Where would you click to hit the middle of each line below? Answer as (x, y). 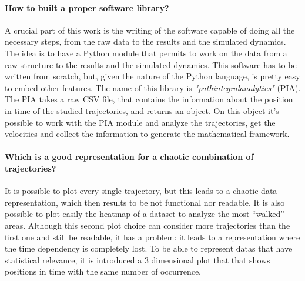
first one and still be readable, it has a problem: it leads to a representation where (152, 237)
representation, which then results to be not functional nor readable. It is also (145, 202)
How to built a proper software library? (87, 7)
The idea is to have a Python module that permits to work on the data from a (146, 53)
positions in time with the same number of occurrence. (103, 271)
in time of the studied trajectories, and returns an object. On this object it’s (142, 110)
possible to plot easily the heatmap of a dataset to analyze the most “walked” (145, 214)
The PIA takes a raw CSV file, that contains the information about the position (149, 99)
